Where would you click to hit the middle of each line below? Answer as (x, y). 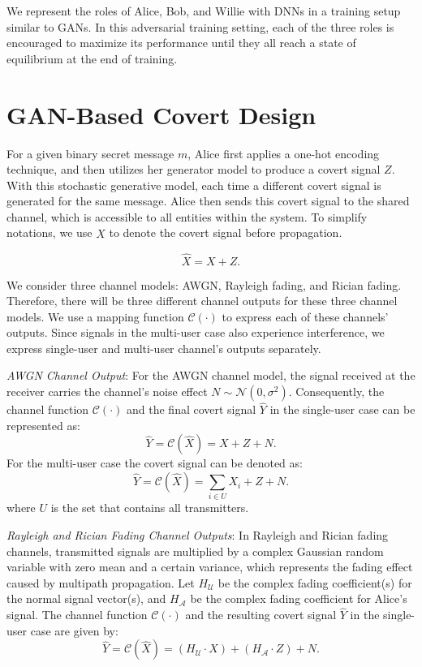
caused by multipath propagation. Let (101, 582)
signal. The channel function (77, 615)
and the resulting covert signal (261, 615)
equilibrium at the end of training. (92, 58)
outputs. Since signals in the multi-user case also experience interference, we (196, 332)
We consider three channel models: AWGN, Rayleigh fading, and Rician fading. (204, 284)
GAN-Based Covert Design (161, 114)
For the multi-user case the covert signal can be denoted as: (155, 463)
